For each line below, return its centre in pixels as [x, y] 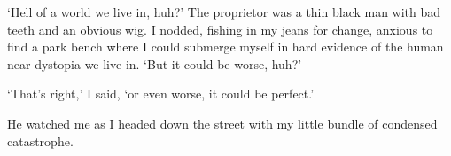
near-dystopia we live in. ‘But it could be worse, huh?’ [155, 63]
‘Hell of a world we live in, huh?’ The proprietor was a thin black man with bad [224, 12]
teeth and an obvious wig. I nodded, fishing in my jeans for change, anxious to [220, 29]
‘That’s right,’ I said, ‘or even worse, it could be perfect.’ [161, 94]
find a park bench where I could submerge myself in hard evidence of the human [225, 47]
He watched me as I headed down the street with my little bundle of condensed [222, 123]
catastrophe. [40, 140]
